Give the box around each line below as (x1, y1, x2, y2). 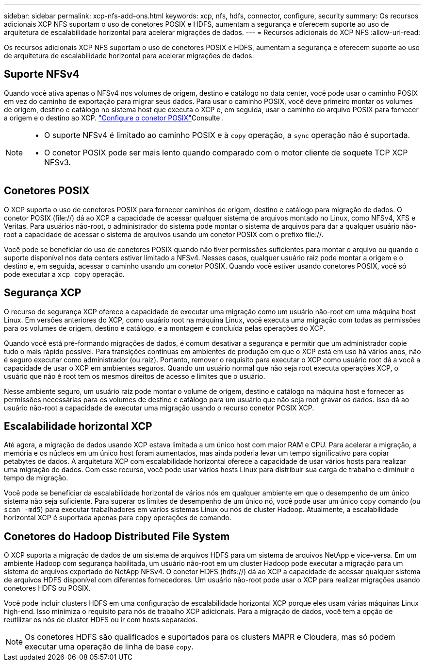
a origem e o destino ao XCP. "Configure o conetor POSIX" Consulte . (4, 113, 224, 122)
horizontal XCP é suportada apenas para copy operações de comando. (4, 513, 231, 522)
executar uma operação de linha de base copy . (25, 642, 194, 652)
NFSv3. (44, 157, 71, 167)
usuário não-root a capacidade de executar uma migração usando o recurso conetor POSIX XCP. (4, 403, 314, 412)
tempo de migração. (4, 474, 68, 482)
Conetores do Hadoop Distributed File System (4, 530, 230, 543)
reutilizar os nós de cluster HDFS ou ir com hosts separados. (4, 615, 198, 624)
